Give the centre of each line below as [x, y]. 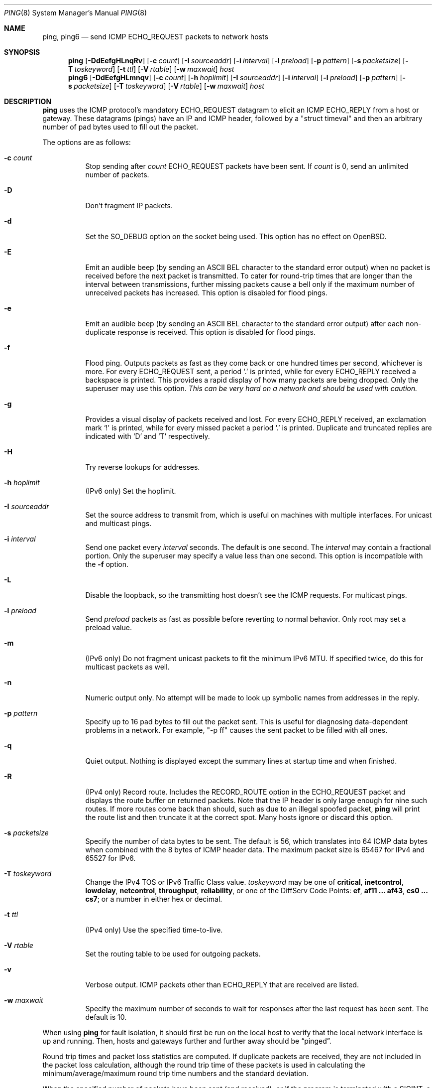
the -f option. [107, 564]
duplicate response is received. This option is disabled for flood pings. [200, 332]
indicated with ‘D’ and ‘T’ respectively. [148, 436]
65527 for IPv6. [110, 858]
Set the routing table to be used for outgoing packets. [173, 954]
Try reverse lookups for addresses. [143, 467]
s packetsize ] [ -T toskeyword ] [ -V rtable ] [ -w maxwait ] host [166, 86]
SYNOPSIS [22, 52]
